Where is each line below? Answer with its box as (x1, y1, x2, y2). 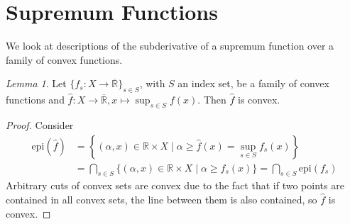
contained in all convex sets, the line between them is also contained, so (6, 191, 317, 206)
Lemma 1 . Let (6, 76, 67, 91)
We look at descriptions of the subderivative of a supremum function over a (6, 38, 334, 53)
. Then (197, 92, 226, 107)
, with (139, 76, 165, 91)
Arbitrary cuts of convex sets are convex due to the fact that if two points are (6, 178, 344, 193)
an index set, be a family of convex (177, 76, 329, 91)
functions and (6, 92, 65, 107)
